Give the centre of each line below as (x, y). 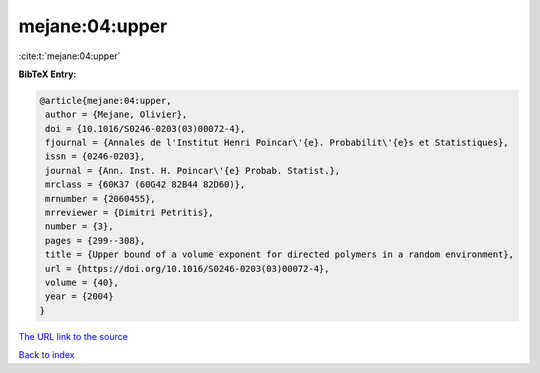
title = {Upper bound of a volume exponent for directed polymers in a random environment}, (280, 254)
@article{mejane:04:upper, (105, 100)
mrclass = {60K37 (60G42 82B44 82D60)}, (145, 184)
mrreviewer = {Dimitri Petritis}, (129, 213)
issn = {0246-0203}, (95, 156)
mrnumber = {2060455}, (101, 198)
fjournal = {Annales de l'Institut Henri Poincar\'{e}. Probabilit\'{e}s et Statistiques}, (277, 143)
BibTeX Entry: (47, 74)
